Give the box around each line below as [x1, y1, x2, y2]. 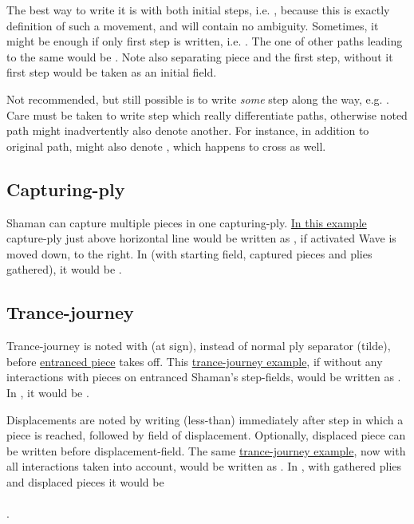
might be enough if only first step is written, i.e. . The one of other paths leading [6, 33, 403, 49]
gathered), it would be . [6, 261, 122, 278]
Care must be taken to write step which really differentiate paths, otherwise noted [6, 106, 408, 123]
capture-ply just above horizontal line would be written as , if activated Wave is [6, 230, 396, 246]
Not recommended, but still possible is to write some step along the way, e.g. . [6, 90, 389, 107]
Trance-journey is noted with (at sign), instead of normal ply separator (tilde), [6, 337, 391, 354]
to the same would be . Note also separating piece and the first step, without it [6, 48, 393, 65]
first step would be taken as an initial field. [6, 64, 217, 81]
